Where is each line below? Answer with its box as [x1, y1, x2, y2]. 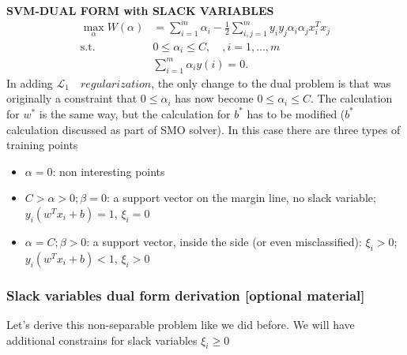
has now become [175, 90, 254, 106]
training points [6, 136, 78, 153]
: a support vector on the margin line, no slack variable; [106, 189, 376, 206]
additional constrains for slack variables [6, 331, 198, 348]
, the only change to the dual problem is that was [151, 74, 391, 91]
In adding [6, 74, 53, 91]
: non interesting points [52, 163, 165, 179]
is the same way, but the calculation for [39, 105, 231, 121]
